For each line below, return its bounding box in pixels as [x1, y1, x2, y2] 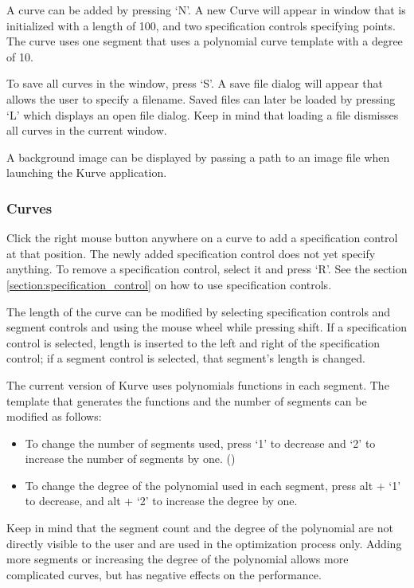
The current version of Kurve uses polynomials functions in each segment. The [6, 376, 389, 393]
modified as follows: [6, 408, 102, 425]
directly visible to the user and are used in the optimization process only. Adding [6, 535, 402, 551]
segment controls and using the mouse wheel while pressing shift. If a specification [6, 319, 408, 335]
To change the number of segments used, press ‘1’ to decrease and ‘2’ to [25, 434, 376, 451]
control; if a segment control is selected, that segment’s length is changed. [6, 350, 365, 367]
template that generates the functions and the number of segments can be [6, 392, 367, 409]
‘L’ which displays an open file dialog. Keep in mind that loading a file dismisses [6, 106, 399, 123]
